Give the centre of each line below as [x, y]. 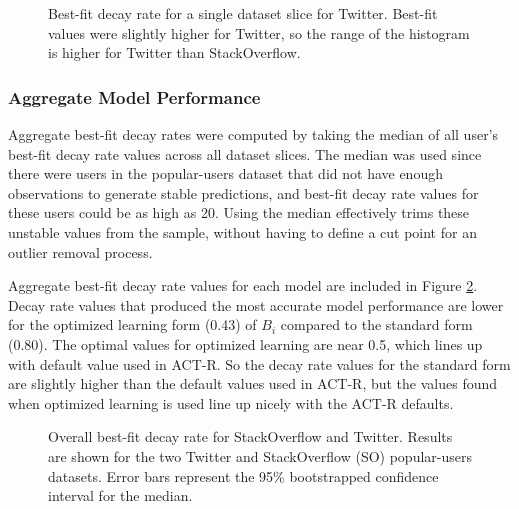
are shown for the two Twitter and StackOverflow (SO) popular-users [260, 455]
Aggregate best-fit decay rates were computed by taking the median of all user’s [253, 134]
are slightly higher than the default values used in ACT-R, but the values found [253, 383]
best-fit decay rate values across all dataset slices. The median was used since [245, 153]
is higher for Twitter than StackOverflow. [174, 52]
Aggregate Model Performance [134, 96]
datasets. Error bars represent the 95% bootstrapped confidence [243, 475]
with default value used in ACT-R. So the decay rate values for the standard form [259, 363]
